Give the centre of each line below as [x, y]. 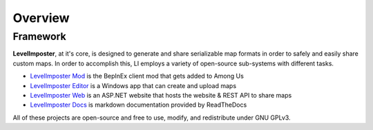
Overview [41, 18]
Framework [39, 36]
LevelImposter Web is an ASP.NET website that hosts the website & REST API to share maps [161, 95]
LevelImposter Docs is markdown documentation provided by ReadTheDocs [138, 105]
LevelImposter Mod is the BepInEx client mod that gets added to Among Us [137, 76]
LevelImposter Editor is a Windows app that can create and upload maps [133, 85]
